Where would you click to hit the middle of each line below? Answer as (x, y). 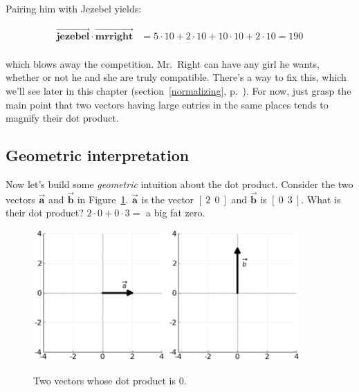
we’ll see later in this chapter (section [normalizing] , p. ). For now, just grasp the (178, 91)
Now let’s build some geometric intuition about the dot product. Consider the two (179, 184)
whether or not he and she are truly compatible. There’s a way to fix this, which (176, 77)
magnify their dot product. (62, 118)
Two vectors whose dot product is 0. (110, 381)
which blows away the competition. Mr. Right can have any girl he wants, (163, 63)
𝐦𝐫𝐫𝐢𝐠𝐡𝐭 (114, 36)
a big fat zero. (176, 213)
